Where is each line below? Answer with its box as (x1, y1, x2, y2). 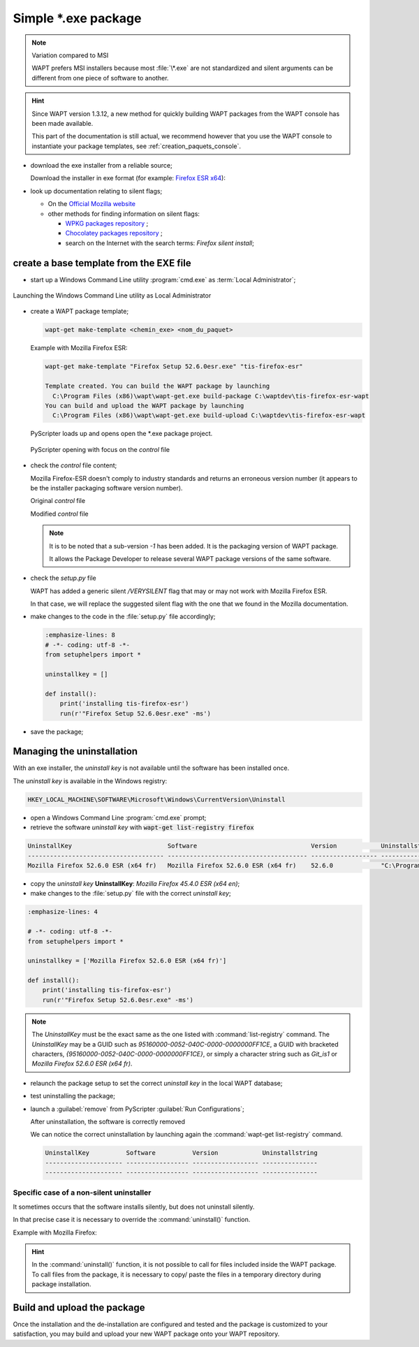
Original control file (30, 497, 86, 505)
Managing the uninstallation (13, 745, 138, 757)
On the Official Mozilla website (47, 200, 136, 208)
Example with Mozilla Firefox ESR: (30, 344, 128, 352)
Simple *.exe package (13, 10, 142, 26)
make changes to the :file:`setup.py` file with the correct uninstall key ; (30, 889, 232, 898)
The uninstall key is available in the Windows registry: (13, 776, 168, 785)
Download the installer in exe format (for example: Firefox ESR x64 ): (30, 174, 226, 182)
